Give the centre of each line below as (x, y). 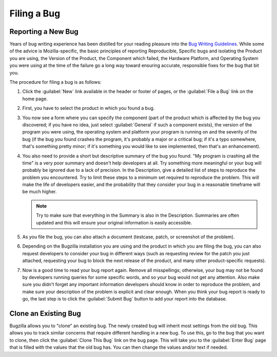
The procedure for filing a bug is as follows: (56, 82)
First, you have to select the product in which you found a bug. (88, 108)
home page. (35, 99)
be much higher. (39, 192)
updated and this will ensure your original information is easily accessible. (114, 222)
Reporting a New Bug (44, 32)
